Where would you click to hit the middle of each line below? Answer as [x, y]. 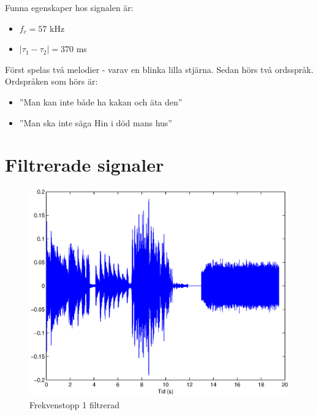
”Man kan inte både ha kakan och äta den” [101, 101]
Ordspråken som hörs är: [51, 81]
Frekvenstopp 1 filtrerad [75, 404]
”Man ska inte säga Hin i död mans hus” [96, 122]
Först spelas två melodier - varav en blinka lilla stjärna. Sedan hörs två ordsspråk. [159, 69]
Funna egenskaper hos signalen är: [69, 7]
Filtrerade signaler [85, 165]
